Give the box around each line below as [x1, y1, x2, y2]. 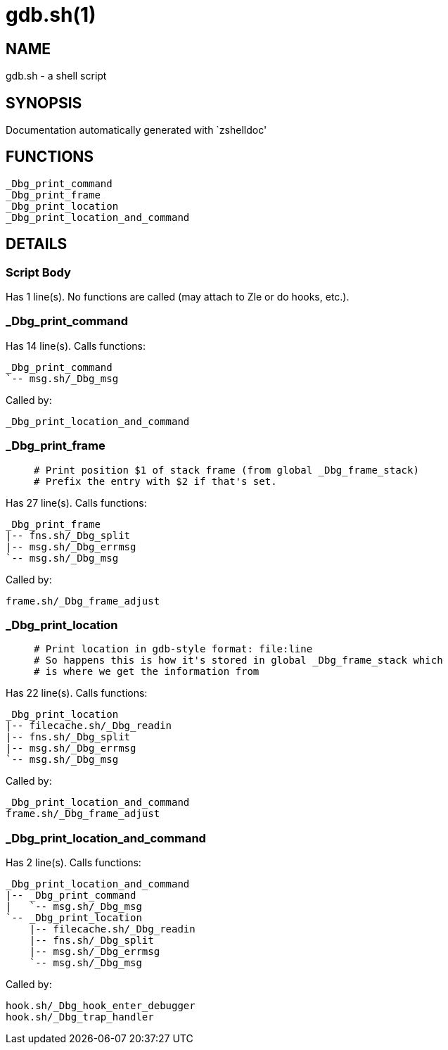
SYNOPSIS [6, 94, 82, 112]
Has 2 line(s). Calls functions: [6, 856, 141, 869]
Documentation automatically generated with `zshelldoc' [6, 124, 267, 137]
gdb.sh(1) [6, 3, 96, 27]
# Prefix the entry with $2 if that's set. [34, 475, 277, 487]
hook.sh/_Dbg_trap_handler [6, 1011, 154, 1023]
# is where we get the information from [34, 666, 260, 678]
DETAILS [6, 235, 68, 253]
